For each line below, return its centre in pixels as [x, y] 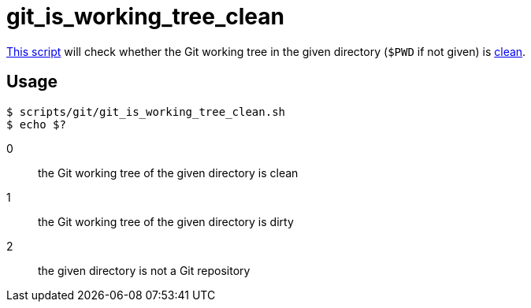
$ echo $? [36, 124]
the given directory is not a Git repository [144, 270]
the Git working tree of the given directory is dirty [166, 221]
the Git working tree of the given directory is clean [168, 173]
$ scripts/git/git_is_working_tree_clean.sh [146, 111]
